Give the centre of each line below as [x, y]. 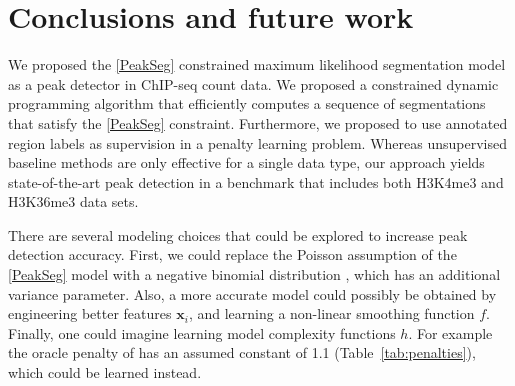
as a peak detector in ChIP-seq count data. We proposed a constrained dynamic [253, 83]
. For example [450, 332]
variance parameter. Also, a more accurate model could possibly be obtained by [252, 293]
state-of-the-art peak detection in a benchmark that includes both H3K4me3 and [256, 181]
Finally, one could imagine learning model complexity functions [202, 332]
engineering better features [90, 313]
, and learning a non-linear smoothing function [331, 313]
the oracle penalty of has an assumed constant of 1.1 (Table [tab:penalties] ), [242, 352]
